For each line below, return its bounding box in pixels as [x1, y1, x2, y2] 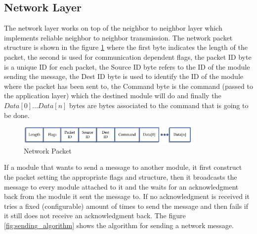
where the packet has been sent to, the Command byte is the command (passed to [4, 80, 253, 91]
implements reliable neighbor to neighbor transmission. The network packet [4, 32, 233, 42]
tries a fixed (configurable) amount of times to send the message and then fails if [4, 200, 249, 211]
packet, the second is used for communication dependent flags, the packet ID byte [4, 51, 252, 62]
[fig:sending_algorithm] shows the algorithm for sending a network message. [4, 220, 234, 230]
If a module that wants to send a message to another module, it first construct [4, 162, 242, 172]
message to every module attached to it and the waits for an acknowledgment [4, 181, 239, 192]
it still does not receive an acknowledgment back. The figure [4, 210, 186, 221]
